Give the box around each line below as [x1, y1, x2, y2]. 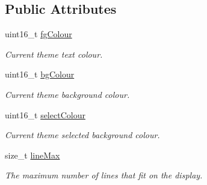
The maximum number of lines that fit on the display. [5, 169, 203, 181]
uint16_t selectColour [5, 108, 85, 121]
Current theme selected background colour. [5, 129, 160, 141]
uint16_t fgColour [5, 28, 72, 40]
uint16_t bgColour [5, 68, 75, 80]
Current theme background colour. [5, 88, 130, 100]
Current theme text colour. [5, 47, 103, 60]
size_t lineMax [5, 148, 60, 161]
